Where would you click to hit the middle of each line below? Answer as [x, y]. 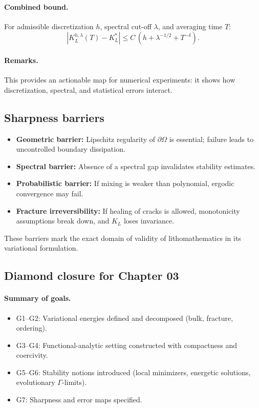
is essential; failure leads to [211, 139]
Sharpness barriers [54, 117]
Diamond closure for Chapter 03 [92, 276]
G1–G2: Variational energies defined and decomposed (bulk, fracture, [125, 318]
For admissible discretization [49, 26]
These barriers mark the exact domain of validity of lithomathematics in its [123, 238]
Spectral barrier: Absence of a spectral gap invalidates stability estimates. [136, 166]
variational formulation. [41, 248]
